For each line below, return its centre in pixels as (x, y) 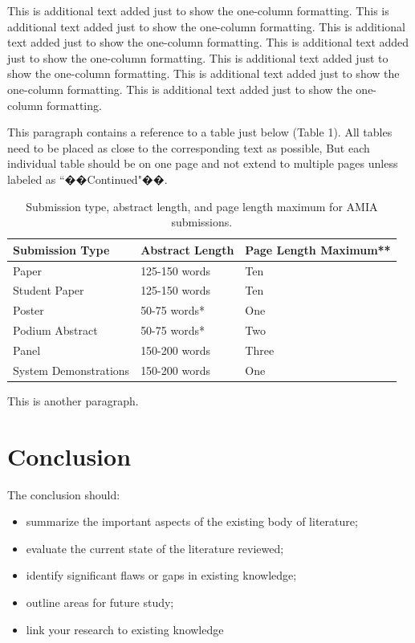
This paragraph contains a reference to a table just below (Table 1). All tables (200, 132)
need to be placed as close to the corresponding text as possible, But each (189, 147)
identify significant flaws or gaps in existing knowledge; (161, 575)
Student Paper (49, 290)
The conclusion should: (64, 494)
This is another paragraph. (73, 400)
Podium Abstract (55, 330)
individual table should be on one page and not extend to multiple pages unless (203, 163)
